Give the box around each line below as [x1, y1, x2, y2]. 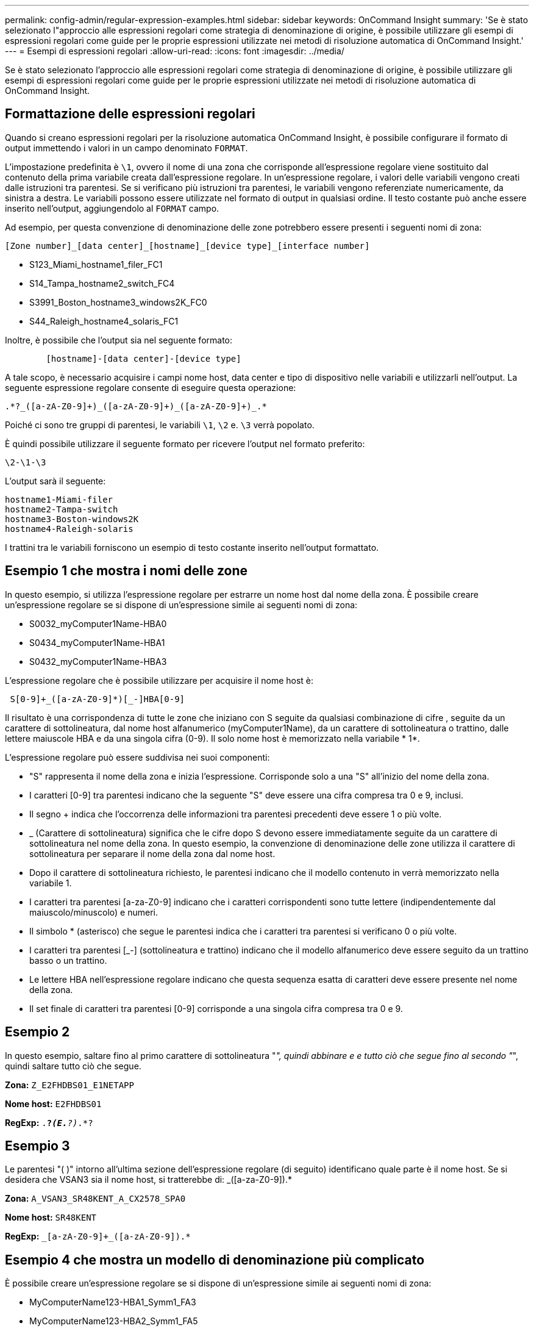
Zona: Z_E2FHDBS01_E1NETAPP [5, 1079, 134, 1090]
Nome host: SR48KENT [5, 1212, 97, 1223]
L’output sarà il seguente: [5, 475, 106, 486]
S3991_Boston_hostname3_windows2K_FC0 [29, 296, 207, 307]
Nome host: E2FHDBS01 [5, 1098, 102, 1109]
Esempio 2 [5, 1024, 70, 1040]
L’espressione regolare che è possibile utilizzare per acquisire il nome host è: [5, 675, 314, 686]
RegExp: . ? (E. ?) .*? [5, 1117, 93, 1128]
